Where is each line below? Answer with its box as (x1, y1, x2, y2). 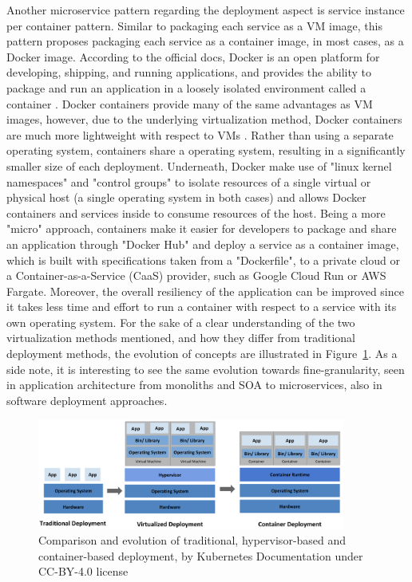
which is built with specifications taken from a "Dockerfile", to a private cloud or (6, 251, 400, 268)
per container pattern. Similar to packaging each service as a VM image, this (6, 17, 382, 33)
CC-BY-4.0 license (38, 563, 129, 580)
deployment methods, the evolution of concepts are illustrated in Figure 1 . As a (6, 345, 398, 362)
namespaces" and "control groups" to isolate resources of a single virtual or (6, 173, 371, 190)
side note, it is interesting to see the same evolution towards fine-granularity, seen (6, 360, 405, 377)
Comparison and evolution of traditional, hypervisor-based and (38, 532, 347, 549)
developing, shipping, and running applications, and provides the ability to (6, 64, 371, 81)
